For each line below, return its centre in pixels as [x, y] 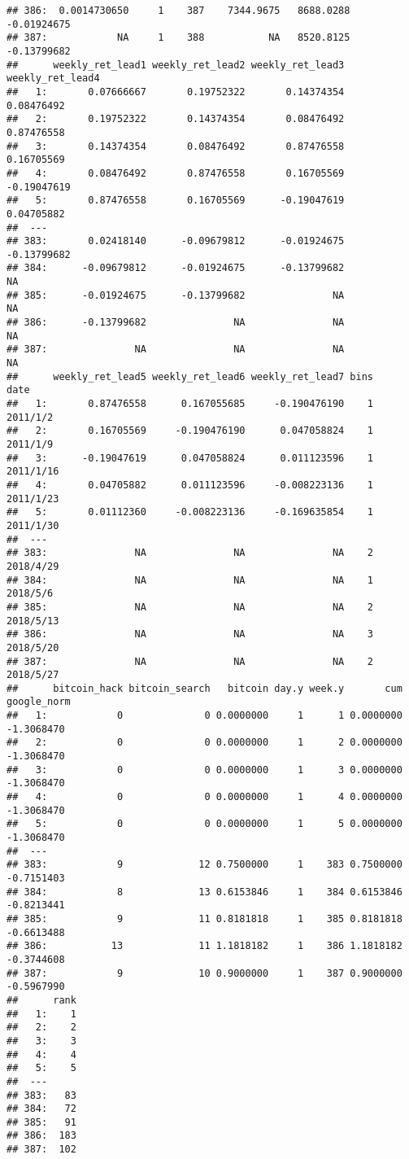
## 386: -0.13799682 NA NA [176, 323]
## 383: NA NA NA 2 [190, 553]
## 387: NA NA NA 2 [190, 661]
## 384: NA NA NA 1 [190, 580]
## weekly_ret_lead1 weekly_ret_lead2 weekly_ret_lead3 [176, 65]
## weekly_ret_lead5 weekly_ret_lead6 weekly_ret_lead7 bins [190, 376]
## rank [41, 1000]
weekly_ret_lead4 [53, 79]
